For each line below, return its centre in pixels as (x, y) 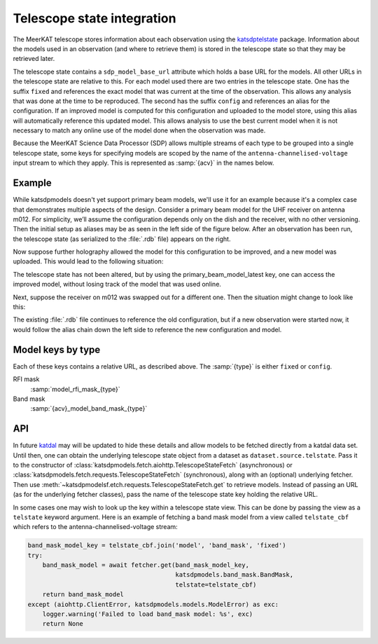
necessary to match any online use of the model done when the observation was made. (139, 130)
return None (63, 624)
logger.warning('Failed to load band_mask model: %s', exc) (148, 614)
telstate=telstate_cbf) (216, 584)
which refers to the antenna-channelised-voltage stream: (95, 527)
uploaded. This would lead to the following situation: (88, 261)
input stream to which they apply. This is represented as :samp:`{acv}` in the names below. (143, 163)
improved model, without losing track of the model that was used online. (117, 285)
